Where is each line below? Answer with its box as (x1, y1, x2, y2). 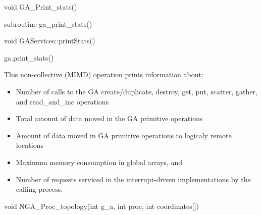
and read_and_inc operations (16, 96, 109, 106)
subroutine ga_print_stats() (4, 18, 92, 29)
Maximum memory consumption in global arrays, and (16, 156, 183, 167)
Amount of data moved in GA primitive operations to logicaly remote (16, 130, 232, 140)
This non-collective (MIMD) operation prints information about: (4, 69, 203, 80)
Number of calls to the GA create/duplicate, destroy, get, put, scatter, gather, (16, 86, 257, 96)
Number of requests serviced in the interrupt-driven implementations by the (16, 174, 251, 184)
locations (16, 140, 43, 150)
